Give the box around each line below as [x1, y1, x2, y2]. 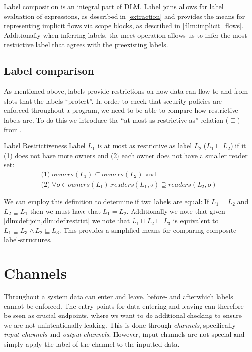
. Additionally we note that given [126, 206, 225, 216]
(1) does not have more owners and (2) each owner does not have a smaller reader [4, 150, 248, 160]
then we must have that [30, 206, 101, 216]
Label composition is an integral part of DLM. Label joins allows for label [4, 1, 224, 11]
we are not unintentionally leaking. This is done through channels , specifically [4, 319, 235, 330]
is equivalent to [173, 215, 218, 226]
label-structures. [4, 234, 52, 245]
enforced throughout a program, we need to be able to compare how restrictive [4, 105, 238, 115]
